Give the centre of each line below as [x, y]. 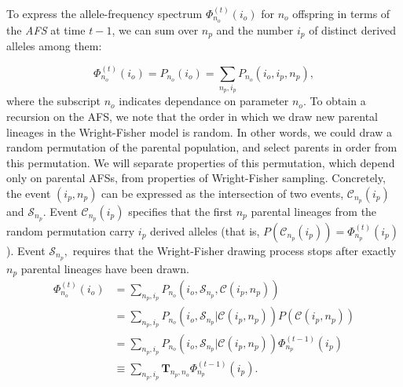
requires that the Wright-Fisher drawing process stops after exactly [234, 250]
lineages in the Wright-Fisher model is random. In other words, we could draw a [200, 131]
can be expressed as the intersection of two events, [223, 193]
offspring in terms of [341, 13]
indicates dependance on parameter [204, 101]
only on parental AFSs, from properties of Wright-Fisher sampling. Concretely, [196, 178]
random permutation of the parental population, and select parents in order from [202, 147]
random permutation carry [71, 230]
